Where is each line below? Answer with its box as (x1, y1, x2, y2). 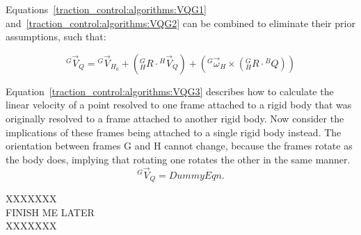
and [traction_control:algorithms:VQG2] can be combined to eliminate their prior (6, 15, 355, 30)
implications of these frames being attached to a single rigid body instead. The (6, 124, 342, 139)
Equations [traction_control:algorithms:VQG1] (6, 2, 207, 16)
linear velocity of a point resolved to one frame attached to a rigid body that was (6, 97, 352, 112)
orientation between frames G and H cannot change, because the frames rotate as (6, 138, 353, 153)
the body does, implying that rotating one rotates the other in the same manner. (6, 152, 351, 166)
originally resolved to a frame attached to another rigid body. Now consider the (6, 111, 344, 125)
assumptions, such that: (6, 29, 106, 44)
